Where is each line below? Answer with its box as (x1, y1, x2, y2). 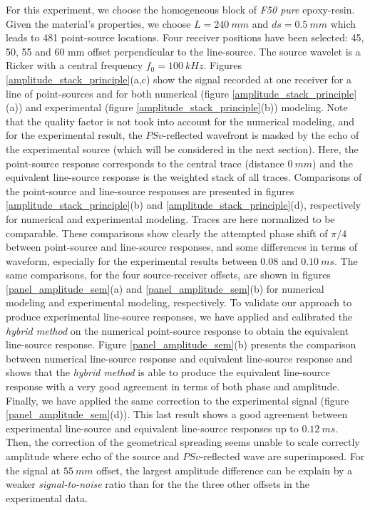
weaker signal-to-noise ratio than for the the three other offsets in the (6, 477, 309, 491)
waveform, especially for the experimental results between (6, 253, 257, 268)
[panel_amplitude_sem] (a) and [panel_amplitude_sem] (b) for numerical (6, 281, 324, 296)
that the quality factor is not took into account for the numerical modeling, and (6, 113, 355, 128)
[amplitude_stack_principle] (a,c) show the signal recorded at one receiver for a (6, 71, 352, 86)
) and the (312, 155, 353, 170)
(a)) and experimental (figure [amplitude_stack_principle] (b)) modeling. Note (6, 100, 348, 115)
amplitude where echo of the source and (6, 449, 180, 463)
